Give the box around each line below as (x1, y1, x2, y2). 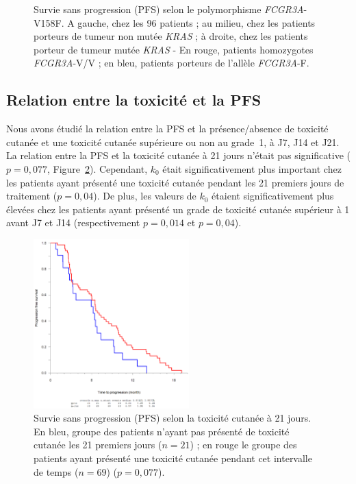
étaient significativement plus (212, 189, 334, 203)
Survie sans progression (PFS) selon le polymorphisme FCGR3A (34, 2, 304, 16)
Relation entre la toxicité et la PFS (6, 89, 262, 110)
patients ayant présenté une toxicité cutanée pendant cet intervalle (34, 451, 312, 465)
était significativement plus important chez (162, 161, 342, 176)
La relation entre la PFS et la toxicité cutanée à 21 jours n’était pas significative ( (6, 148, 351, 162)
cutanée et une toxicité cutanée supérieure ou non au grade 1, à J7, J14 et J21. (6, 134, 340, 149)
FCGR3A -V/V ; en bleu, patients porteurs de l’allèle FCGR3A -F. (34, 56, 309, 70)
